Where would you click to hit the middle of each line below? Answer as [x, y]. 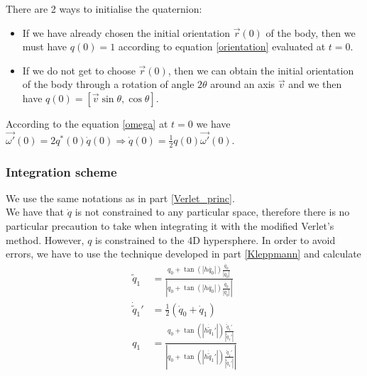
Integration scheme [61, 171]
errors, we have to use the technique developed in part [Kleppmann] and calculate [183, 254]
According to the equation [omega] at [87, 123]
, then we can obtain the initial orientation [261, 70]
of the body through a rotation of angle [108, 84]
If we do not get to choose [79, 70]
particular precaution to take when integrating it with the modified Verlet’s [170, 226]
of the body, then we [311, 32]
